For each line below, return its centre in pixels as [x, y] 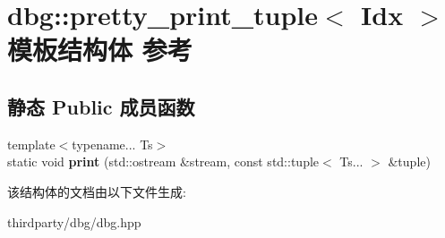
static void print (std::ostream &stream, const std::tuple [163, 161]
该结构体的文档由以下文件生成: [97, 191]
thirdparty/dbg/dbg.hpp [74, 221]
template [31, 144]
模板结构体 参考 [100, 50]
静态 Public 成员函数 [101, 106]
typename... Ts [112, 144]
